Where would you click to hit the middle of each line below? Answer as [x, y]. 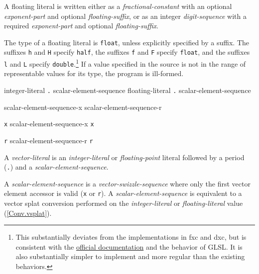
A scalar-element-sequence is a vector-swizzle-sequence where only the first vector [127, 183]
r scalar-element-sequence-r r [49, 140]
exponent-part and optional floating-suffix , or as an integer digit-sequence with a [126, 16]
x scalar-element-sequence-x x [49, 124]
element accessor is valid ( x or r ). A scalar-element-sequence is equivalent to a [123, 193]
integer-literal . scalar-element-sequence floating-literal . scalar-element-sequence [128, 90]
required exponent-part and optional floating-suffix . [81, 26]
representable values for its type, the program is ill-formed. [94, 73]
